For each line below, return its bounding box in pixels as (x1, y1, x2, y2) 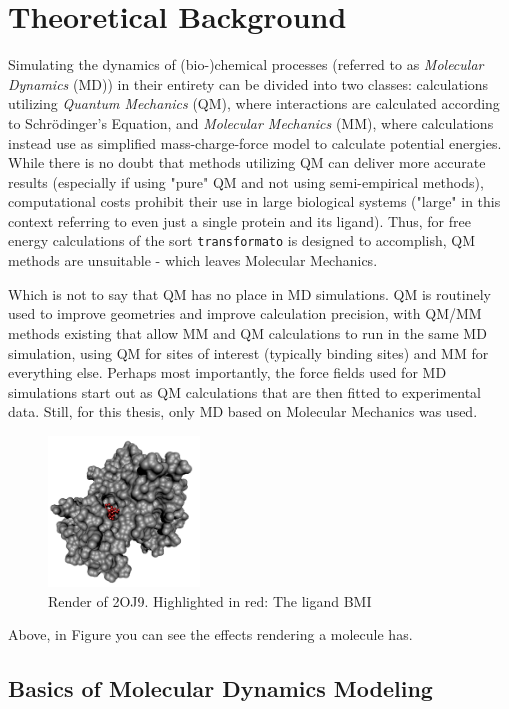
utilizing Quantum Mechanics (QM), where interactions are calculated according (8, 93, 500, 114)
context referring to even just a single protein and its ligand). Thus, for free (8, 210, 471, 231)
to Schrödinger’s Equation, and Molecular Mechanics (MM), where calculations (8, 112, 494, 133)
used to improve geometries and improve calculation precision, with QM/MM (8, 303, 482, 324)
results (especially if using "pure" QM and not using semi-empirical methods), (8, 171, 484, 192)
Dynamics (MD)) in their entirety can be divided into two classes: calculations (8, 73, 489, 94)
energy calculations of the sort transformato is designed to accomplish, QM (8, 230, 476, 251)
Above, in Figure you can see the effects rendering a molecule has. (8, 624, 413, 645)
